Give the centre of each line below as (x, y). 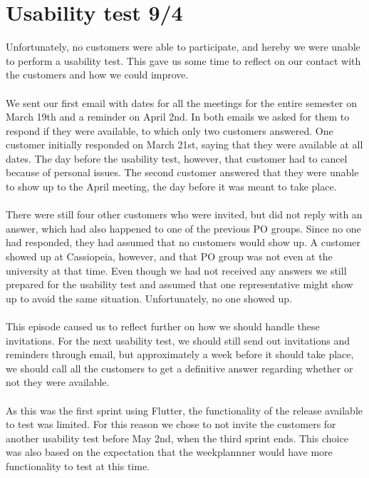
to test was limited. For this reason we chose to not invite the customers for (171, 424)
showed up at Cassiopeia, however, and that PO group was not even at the (169, 256)
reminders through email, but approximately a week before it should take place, (180, 354)
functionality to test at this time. (78, 466)
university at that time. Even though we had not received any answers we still (176, 270)
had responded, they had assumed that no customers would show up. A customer (183, 242)
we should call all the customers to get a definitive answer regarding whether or (180, 368)
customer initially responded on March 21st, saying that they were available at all (184, 144)
